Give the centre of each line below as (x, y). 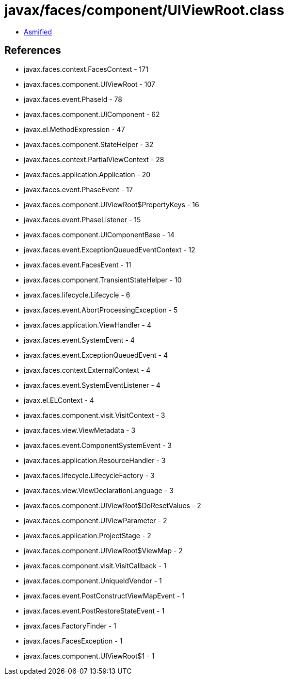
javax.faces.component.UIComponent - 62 (92, 114)
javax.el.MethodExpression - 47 (74, 129)
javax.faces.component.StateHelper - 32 (89, 144)
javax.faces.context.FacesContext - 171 (86, 69)
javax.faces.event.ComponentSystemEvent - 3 (98, 445)
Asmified (38, 32)
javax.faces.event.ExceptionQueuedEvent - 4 (96, 355)
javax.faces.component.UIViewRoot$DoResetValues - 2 (112, 505)
